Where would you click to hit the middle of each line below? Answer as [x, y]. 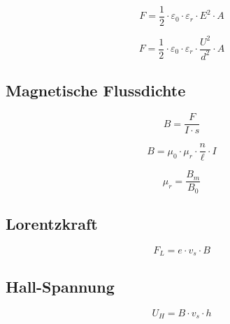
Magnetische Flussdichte [96, 90]
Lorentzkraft [52, 224]
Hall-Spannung [60, 286]
